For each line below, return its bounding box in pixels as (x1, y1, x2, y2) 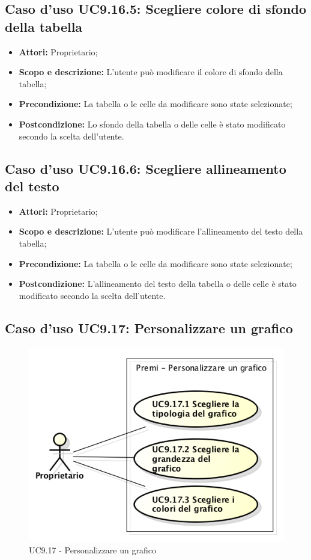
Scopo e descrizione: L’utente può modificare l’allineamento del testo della (19, 225, 303, 238)
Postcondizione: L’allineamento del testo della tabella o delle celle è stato (19, 277, 297, 290)
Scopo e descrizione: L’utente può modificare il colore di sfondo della (19, 66, 283, 78)
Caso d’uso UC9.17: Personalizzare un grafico (5, 318, 293, 337)
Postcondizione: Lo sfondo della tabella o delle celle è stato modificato (19, 117, 286, 130)
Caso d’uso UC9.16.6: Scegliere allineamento (5, 159, 286, 177)
